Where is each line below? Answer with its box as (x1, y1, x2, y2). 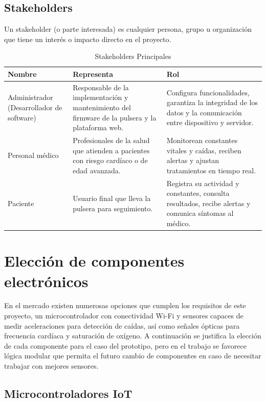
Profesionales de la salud (73, 135, 150, 146)
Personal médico (8, 150, 59, 160)
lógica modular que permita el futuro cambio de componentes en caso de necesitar (4, 350, 261, 361)
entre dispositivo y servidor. (166, 117, 254, 128)
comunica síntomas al (166, 208, 234, 218)
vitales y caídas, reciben (166, 145, 241, 155)
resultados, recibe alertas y (166, 197, 251, 208)
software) (8, 112, 36, 123)
